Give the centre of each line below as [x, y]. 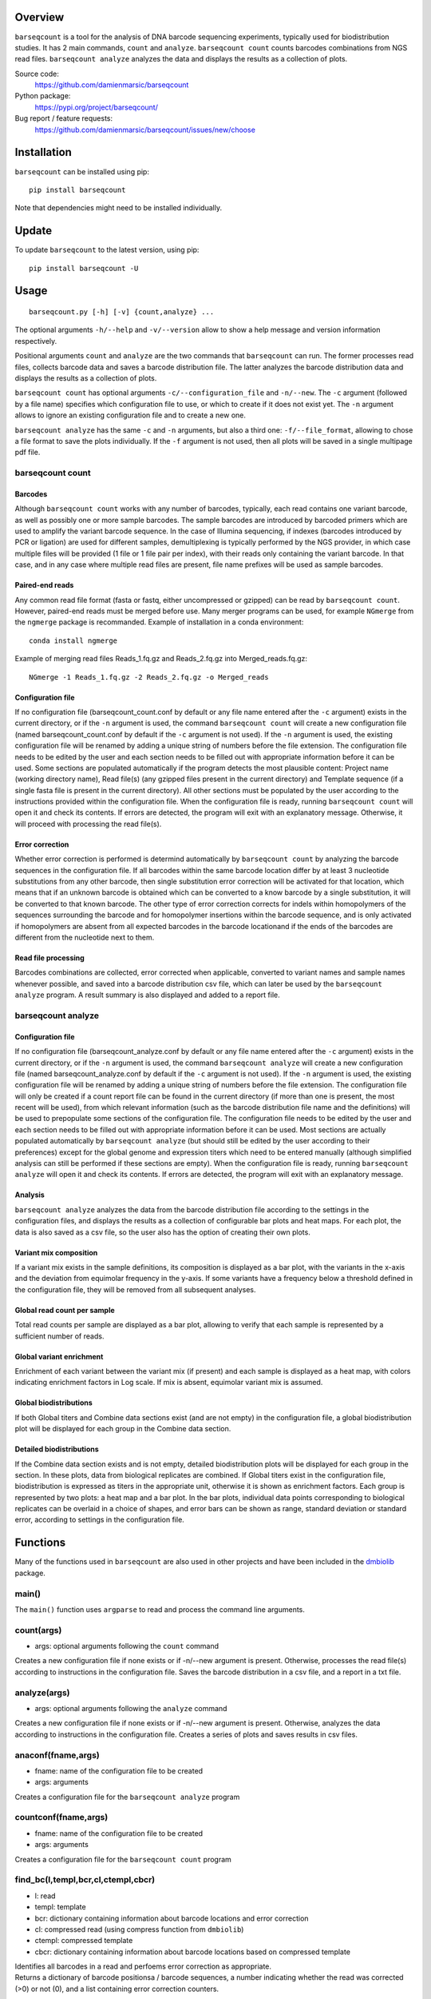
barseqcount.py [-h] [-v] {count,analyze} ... [122, 312]
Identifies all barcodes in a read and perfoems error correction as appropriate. [143, 1966]
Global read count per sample [65, 1310]
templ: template [61, 1907]
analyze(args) [43, 1693]
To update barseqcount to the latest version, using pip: [107, 250]
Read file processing [50, 958]
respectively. [36, 341]
